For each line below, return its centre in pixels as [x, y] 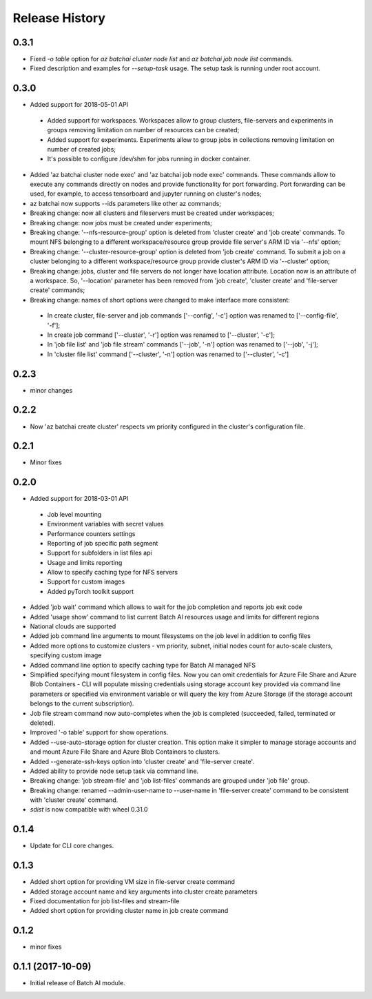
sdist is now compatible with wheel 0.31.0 [89, 810]
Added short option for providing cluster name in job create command [129, 911]
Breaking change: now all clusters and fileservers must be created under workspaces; [152, 213]
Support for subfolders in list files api [100, 553]
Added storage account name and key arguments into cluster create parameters [144, 892]
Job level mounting [74, 514]
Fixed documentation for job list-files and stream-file [105, 901]
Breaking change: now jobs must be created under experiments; [121, 223]
